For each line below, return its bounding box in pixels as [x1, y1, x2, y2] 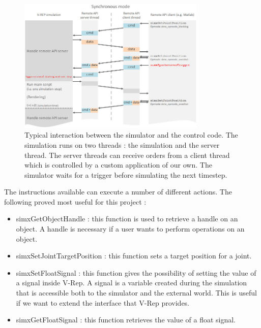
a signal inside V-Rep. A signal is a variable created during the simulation [16, 277, 247, 288]
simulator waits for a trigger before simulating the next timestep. [24, 169, 227, 180]
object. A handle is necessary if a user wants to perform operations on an [16, 223, 245, 234]
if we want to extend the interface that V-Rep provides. [16, 297, 190, 308]
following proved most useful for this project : [4, 196, 147, 207]
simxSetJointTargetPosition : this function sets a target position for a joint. [16, 250, 252, 261]
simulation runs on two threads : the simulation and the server [24, 139, 220, 150]
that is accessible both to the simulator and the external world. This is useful [16, 287, 257, 298]
